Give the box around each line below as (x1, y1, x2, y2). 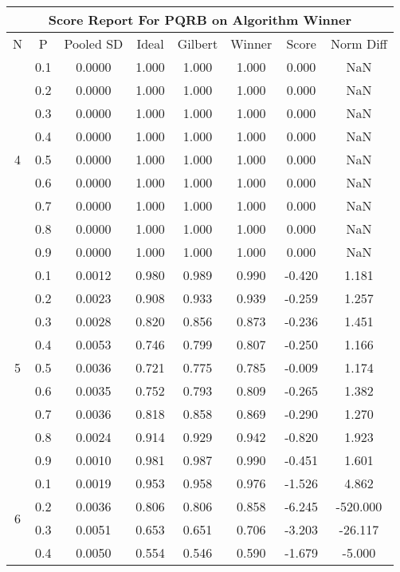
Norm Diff (330, 34, 387, 53)
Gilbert (177, 34, 218, 53)
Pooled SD (64, 34, 124, 53)
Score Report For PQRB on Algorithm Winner (48, 10, 352, 29)
